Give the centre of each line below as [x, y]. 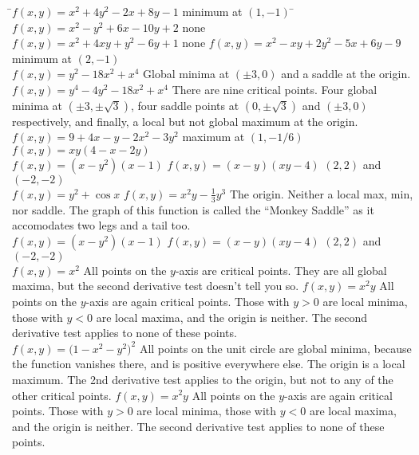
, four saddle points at [185, 105]
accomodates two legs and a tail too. [101, 225]
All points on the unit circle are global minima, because [275, 348]
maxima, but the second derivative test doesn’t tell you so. [156, 286]
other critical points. [62, 395]
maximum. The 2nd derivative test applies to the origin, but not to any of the [203, 379]
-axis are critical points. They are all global [281, 270]
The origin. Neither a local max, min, [321, 193]
